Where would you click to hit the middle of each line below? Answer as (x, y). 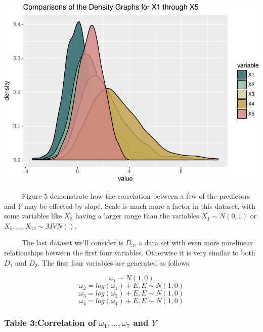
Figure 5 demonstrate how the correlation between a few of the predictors (136, 196)
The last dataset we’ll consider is (72, 243)
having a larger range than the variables (137, 216)
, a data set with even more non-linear (193, 243)
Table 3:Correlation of (50, 323)
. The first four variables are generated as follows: (114, 262)
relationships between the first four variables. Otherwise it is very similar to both (130, 252)
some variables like (33, 216)
